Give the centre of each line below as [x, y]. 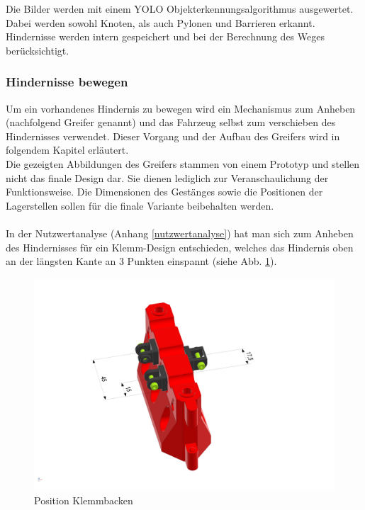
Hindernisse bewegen [67, 82]
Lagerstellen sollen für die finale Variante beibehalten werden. [140, 205]
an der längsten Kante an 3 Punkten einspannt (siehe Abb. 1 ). [141, 261]
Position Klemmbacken [84, 500]
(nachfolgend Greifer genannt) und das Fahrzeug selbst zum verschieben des [171, 122]
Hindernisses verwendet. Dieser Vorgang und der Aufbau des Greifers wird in [173, 136]
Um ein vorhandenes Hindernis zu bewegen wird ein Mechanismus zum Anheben [181, 108]
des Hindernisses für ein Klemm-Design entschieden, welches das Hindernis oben [180, 247]
